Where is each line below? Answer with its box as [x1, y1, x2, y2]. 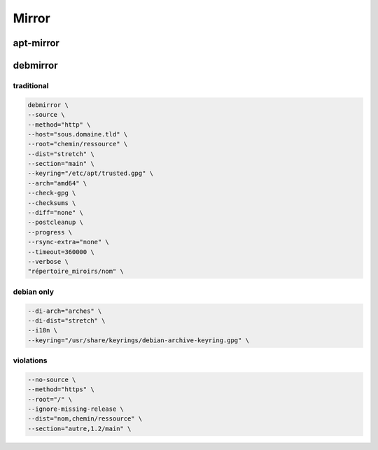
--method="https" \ [27, 386, 94, 393]
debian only [13, 287, 55, 297]
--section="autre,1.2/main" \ [27, 424, 132, 433]
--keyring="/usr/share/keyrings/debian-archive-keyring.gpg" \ [27, 336, 250, 344]
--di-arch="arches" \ [27, 307, 102, 315]
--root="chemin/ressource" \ [27, 140, 128, 148]
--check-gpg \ [27, 189, 76, 197]
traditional [13, 80, 49, 90]
